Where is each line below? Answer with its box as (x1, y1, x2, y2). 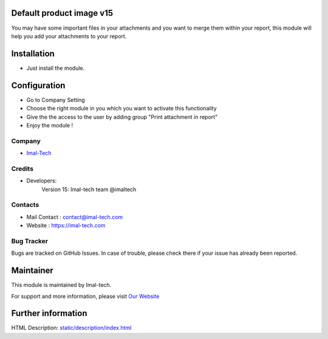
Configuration (11, 80, 66, 90)
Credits (11, 164, 33, 173)
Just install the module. (26, 64, 85, 72)
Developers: (26, 177, 57, 184)
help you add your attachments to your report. (11, 32, 127, 39)
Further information (11, 308, 87, 318)
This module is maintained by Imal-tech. (11, 281, 112, 289)
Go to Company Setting (26, 96, 85, 103)
